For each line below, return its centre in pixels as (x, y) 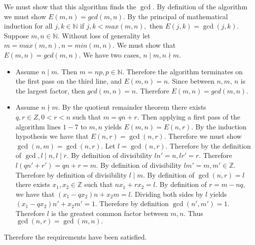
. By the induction (219, 126)
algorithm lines (38, 126)
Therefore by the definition (210, 145)
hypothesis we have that (52, 136)
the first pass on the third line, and (69, 81)
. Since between (191, 81)
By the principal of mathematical (178, 16)
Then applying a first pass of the (191, 116)
